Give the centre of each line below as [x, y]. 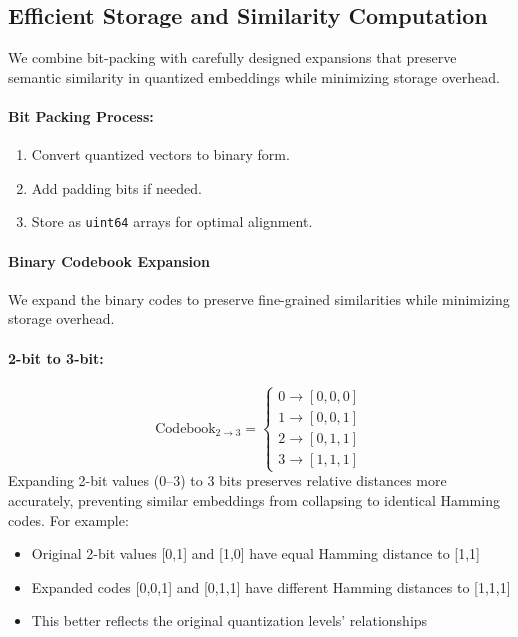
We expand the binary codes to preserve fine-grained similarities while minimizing [259, 298]
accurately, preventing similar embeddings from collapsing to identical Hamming [254, 500]
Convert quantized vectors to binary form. [160, 154]
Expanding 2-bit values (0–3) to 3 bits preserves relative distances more [227, 480]
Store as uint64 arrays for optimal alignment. [172, 221]
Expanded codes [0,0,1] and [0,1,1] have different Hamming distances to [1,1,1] [271, 586]
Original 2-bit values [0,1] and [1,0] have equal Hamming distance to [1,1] [256, 553]
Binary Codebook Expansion [109, 260]
